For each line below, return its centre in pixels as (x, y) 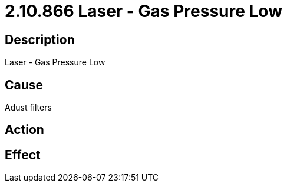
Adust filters (28, 108)
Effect (23, 155)
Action (24, 130)
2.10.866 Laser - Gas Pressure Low (143, 11)
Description (40, 39)
